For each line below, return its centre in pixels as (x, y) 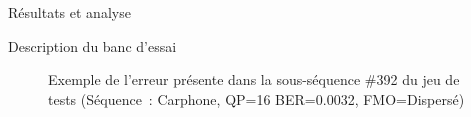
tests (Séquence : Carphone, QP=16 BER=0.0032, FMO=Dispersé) (256, 98)
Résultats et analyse (69, 12)
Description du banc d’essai (92, 45)
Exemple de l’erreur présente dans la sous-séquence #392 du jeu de (254, 79)
